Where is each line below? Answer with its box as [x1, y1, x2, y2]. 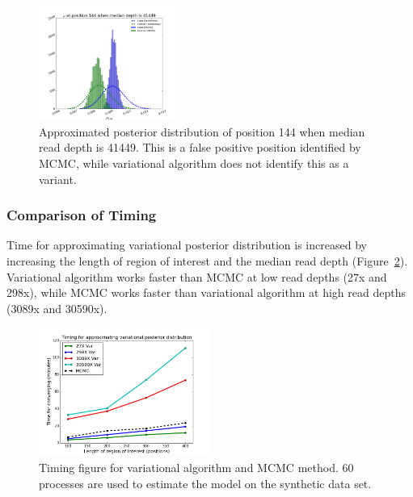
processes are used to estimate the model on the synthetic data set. [39, 474, 372, 491]
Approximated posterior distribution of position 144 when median [39, 123, 365, 140]
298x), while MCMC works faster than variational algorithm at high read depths [6, 284, 406, 301]
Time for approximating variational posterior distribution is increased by [6, 236, 367, 253]
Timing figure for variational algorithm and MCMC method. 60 [39, 459, 354, 476]
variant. [39, 170, 77, 187]
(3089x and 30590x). [6, 299, 107, 316]
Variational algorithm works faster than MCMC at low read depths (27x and [6, 268, 387, 285]
